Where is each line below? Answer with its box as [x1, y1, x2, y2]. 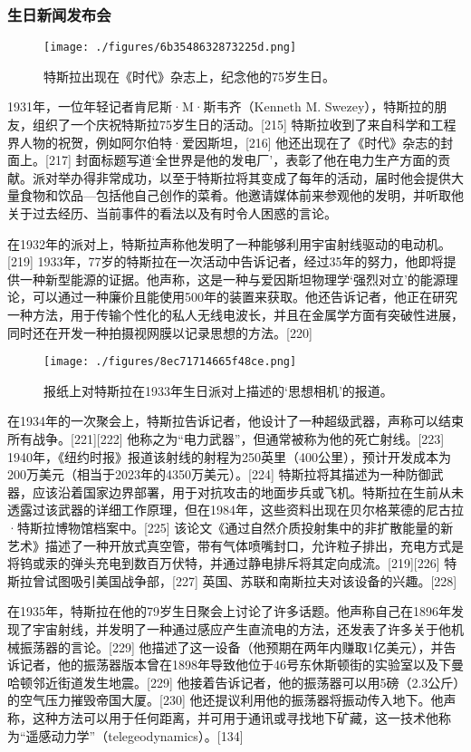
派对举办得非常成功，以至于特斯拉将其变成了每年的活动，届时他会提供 [32, 168, 451, 187]
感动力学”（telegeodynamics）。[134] [38, 726, 244, 745]
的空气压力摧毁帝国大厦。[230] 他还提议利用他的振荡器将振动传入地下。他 [7, 690, 444, 709]
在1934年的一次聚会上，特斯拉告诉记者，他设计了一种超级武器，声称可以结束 [7, 411, 464, 430]
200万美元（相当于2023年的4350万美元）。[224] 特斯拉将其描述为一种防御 [7, 465, 431, 484]
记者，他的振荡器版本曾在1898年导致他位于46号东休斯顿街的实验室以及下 [19, 655, 451, 674]
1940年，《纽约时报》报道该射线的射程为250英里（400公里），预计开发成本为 [7, 447, 451, 466]
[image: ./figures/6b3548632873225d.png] [43, 41, 297, 54]
